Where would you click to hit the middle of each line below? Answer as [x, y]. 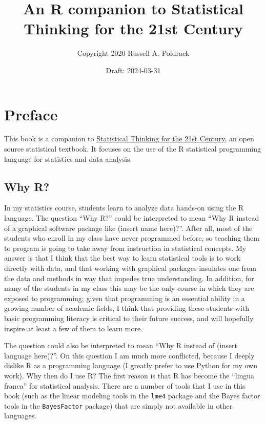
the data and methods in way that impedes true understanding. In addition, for [129, 278]
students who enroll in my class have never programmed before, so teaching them [132, 238]
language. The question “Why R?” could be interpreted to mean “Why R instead [132, 218]
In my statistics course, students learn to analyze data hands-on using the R [124, 208]
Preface [31, 114]
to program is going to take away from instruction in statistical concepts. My [125, 248]
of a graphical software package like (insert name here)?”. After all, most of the [128, 228]
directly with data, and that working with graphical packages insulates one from [130, 268]
